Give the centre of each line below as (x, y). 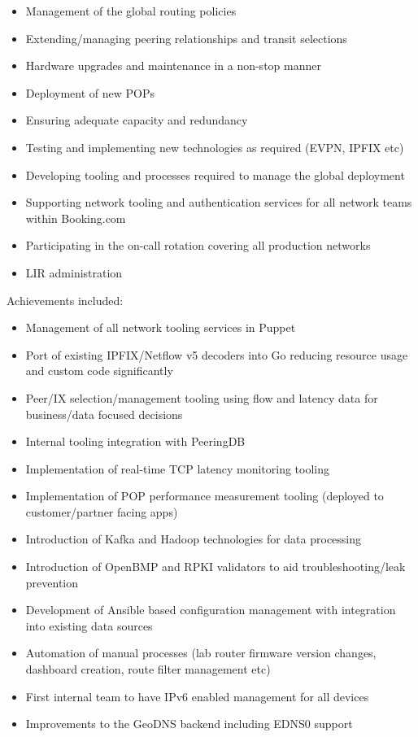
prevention (52, 582)
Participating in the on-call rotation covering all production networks (198, 245)
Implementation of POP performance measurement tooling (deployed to (205, 496)
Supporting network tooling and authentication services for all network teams (219, 202)
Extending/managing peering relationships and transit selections (186, 38)
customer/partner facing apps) (102, 511)
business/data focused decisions (104, 414)
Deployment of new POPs (90, 92)
